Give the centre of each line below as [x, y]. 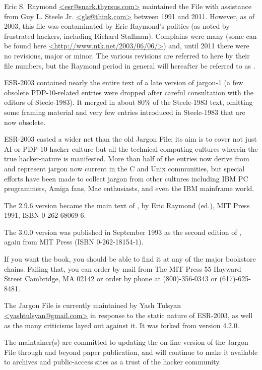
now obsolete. [25, 122]
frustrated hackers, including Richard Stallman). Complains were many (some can [130, 36]
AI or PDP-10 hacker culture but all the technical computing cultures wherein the [131, 148]
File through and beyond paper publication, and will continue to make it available [131, 352]
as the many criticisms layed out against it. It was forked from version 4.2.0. [122, 325]
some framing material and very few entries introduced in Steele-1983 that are [125, 112]
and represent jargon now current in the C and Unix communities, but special [124, 168]
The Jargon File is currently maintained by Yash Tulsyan [93, 305]
